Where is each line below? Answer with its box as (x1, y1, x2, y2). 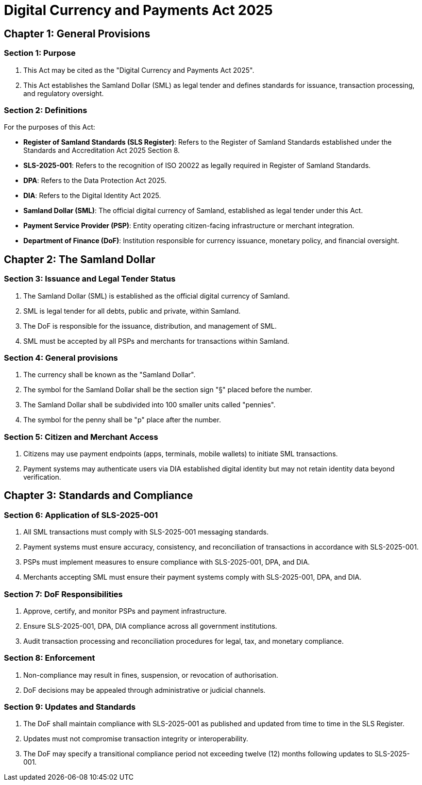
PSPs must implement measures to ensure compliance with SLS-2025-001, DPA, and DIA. (23, 558, 310, 567)
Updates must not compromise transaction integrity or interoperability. (23, 735, 248, 743)
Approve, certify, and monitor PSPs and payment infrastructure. (23, 606, 227, 615)
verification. (23, 473, 61, 482)
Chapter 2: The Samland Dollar (4, 253, 155, 266)
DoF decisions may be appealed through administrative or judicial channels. (23, 685, 266, 694)
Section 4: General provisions (4, 352, 118, 363)
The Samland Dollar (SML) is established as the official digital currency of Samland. (23, 291, 290, 300)
